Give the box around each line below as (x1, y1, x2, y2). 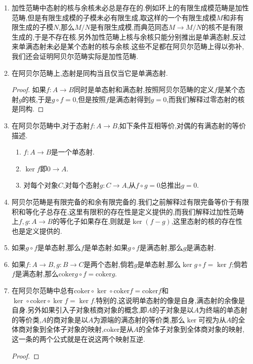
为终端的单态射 (199, 305, 248, 315)
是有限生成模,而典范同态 (90, 22, 169, 32)
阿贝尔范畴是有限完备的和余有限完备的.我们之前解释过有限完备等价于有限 (11, 196, 249, 207)
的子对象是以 (152, 305, 194, 315)
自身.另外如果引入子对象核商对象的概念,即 (11, 305, 147, 315)
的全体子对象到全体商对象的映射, (138, 324, 245, 334)
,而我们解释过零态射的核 (167, 94, 245, 104)
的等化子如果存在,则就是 (52, 216, 131, 226)
